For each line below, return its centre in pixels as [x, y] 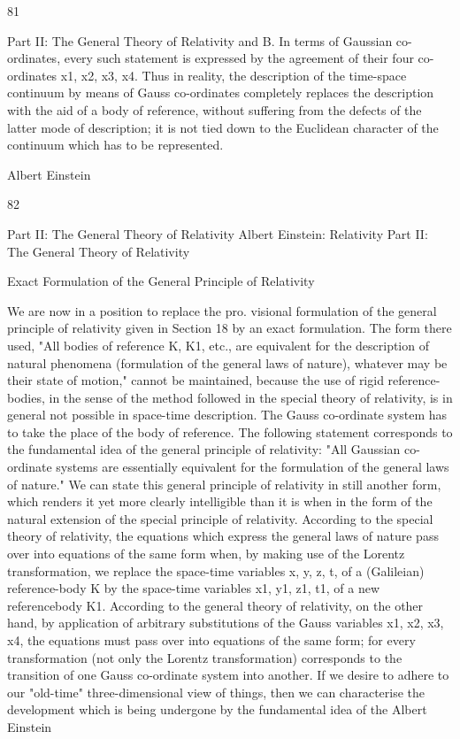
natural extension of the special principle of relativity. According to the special [220, 518]
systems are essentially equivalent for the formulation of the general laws [253, 467]
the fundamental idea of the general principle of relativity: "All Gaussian [204, 449]
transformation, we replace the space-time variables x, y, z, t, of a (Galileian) [216, 570]
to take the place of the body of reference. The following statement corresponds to [230, 431]
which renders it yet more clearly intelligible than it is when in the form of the [220, 501]
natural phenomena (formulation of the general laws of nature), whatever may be [227, 362]
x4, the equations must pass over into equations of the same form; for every [211, 640]
